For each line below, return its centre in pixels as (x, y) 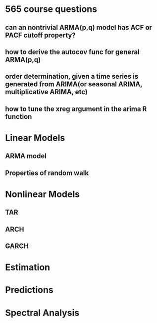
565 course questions (51, 9)
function (19, 117)
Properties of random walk (47, 173)
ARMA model (26, 156)
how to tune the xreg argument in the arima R (76, 109)
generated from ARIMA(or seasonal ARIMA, (74, 84)
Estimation (28, 267)
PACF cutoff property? (40, 35)
